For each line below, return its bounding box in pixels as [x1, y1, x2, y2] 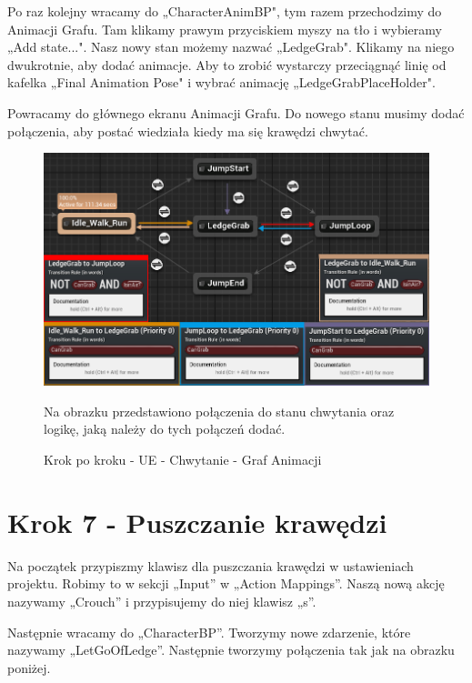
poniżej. [7, 658, 51, 677]
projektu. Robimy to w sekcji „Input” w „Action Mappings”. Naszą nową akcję [7, 574, 445, 593]
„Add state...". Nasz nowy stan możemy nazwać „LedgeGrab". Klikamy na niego [7, 37, 455, 56]
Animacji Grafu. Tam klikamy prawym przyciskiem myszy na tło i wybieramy [7, 19, 442, 38]
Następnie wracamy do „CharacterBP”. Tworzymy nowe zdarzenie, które [7, 622, 411, 641]
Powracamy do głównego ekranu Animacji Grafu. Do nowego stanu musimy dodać [7, 103, 465, 122]
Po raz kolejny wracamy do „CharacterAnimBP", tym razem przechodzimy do [7, 2, 442, 20]
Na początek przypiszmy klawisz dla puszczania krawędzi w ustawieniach [7, 556, 414, 575]
